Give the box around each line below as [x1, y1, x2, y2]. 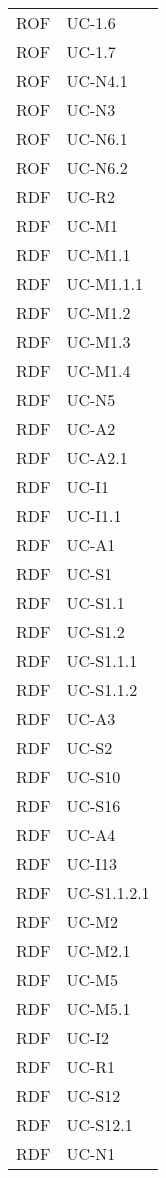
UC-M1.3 [66, 330, 131, 353]
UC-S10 [66, 765, 121, 788]
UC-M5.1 [66, 997, 131, 1020]
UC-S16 [66, 794, 121, 817]
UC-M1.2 [66, 301, 131, 324]
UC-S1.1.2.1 [66, 881, 150, 904]
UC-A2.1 [66, 446, 128, 469]
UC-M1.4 [66, 359, 131, 382]
